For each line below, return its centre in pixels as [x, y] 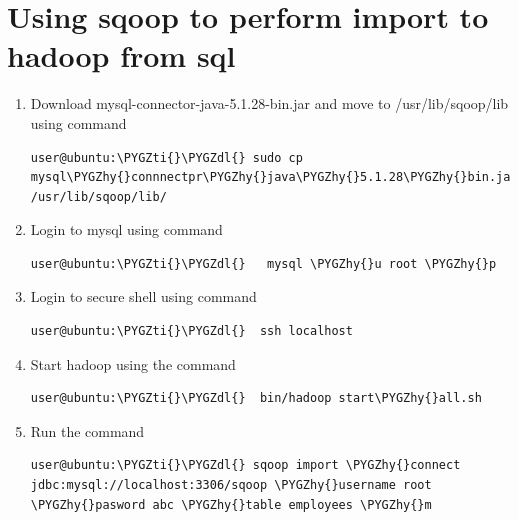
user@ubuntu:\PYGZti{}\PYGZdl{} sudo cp [166, 157]
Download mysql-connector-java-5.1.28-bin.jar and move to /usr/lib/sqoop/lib [269, 103]
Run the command [87, 430]
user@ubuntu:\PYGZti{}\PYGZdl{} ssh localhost [191, 331]
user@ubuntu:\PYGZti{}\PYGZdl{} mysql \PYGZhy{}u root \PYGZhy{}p [263, 263]
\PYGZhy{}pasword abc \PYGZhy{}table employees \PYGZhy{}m [231, 504]
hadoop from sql [121, 55]
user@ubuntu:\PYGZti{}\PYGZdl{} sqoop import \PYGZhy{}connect [245, 465]
